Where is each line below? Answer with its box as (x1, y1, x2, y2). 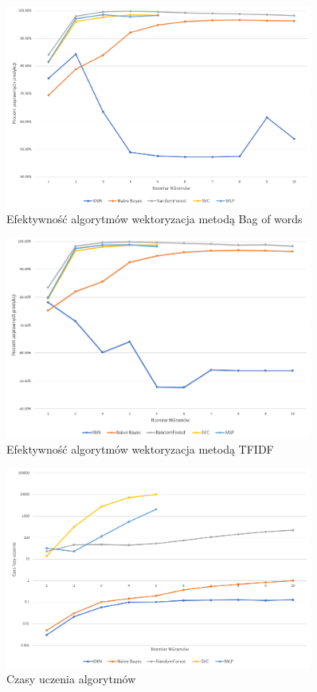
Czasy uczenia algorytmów (6, 670, 136, 687)
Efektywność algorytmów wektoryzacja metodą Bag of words (6, 210, 303, 226)
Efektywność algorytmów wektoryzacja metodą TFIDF (6, 441, 274, 458)
